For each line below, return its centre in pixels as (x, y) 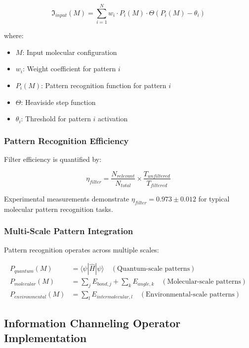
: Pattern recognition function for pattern (104, 85)
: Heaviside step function (58, 102)
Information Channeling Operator (92, 323)
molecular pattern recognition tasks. (59, 209)
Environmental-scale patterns (190, 295)
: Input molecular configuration (70, 52)
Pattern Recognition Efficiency (66, 140)
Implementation (45, 337)
